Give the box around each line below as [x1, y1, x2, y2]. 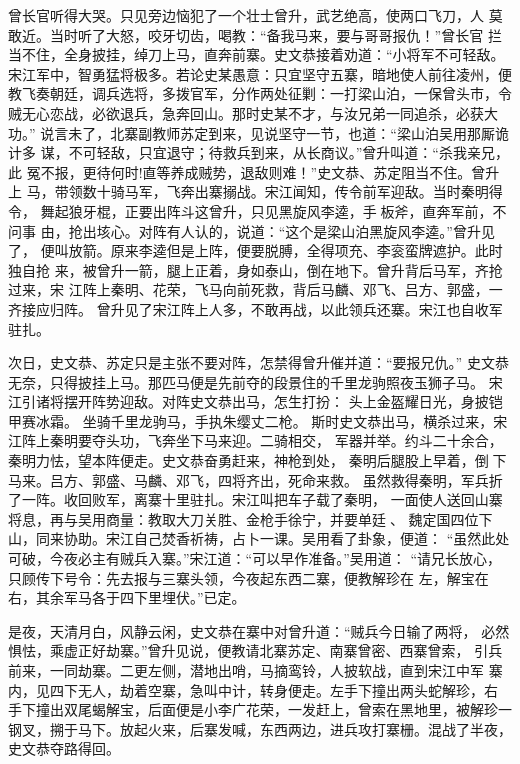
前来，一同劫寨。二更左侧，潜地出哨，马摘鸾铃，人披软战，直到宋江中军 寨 [8, 660, 503, 680]
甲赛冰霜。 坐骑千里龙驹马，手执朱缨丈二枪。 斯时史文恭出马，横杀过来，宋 [8, 410, 508, 431]
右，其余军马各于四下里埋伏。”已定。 [8, 587, 246, 608]
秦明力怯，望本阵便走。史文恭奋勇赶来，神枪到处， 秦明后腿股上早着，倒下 [8, 450, 507, 471]
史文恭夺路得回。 [8, 738, 120, 759]
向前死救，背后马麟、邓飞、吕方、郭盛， [222, 279, 489, 300]
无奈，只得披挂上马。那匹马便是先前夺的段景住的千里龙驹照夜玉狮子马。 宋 [8, 371, 503, 392]
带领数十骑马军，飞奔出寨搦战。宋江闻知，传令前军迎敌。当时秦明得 [54, 181, 503, 202]
